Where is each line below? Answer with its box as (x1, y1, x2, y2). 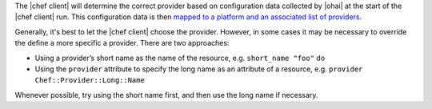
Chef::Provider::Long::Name (34, 76, 146, 85)
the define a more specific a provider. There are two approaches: (14, 38, 230, 48)
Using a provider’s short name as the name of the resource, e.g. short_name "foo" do (34, 53, 326, 63)
